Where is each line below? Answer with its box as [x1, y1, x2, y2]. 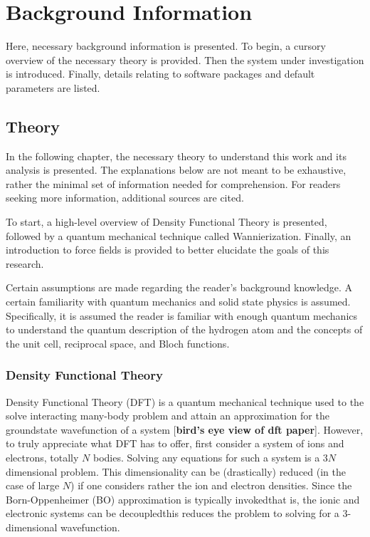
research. [6, 256, 44, 271]
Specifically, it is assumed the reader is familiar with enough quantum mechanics [6, 308, 358, 323]
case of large [6, 478, 60, 493]
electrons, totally [6, 450, 79, 465]
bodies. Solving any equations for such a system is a [92, 450, 320, 465]
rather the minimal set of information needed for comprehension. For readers [6, 176, 341, 191]
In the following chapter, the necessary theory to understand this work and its [6, 148, 347, 163]
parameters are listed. [6, 80, 100, 95]
